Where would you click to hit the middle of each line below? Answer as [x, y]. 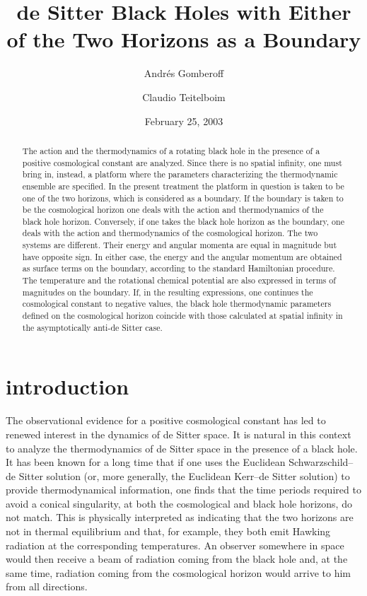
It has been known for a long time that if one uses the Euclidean [146, 462]
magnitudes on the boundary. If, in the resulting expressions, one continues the [168, 292]
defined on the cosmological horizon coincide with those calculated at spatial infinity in [182, 316]
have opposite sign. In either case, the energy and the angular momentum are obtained [182, 256]
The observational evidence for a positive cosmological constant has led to [166, 420]
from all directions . [47, 586]
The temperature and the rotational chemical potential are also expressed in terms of [179, 280]
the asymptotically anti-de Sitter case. [92, 327]
